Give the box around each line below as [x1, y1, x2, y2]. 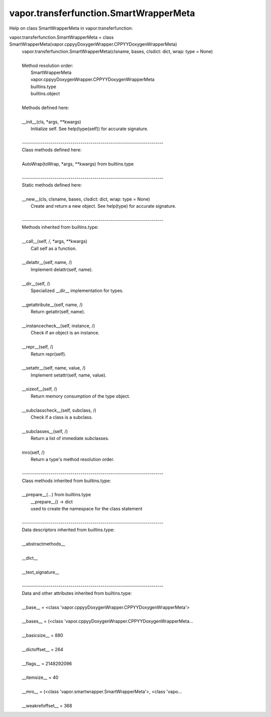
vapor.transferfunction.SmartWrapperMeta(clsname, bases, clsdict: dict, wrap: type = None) [22, 48, 213, 54]
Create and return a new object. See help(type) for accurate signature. [31, 203, 177, 209]
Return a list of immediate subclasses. [31, 435, 109, 441]
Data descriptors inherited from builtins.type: [22, 527, 115, 533]
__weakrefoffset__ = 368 [22, 703, 72, 709]
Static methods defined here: [22, 182, 82, 188]
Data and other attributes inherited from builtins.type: [22, 590, 132, 596]
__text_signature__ [22, 569, 60, 575]
